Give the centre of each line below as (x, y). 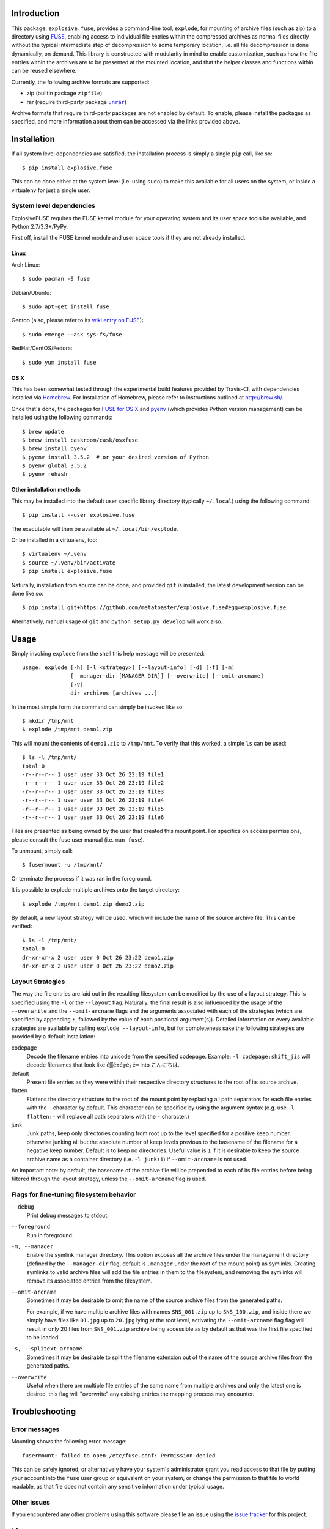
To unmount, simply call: (42, 851)
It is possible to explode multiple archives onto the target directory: (96, 890)
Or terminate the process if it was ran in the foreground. (82, 878)
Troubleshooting (44, 1412)
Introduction (35, 13)
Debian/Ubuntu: (31, 292)
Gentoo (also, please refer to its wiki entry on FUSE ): (77, 320)
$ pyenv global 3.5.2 (54, 466)
